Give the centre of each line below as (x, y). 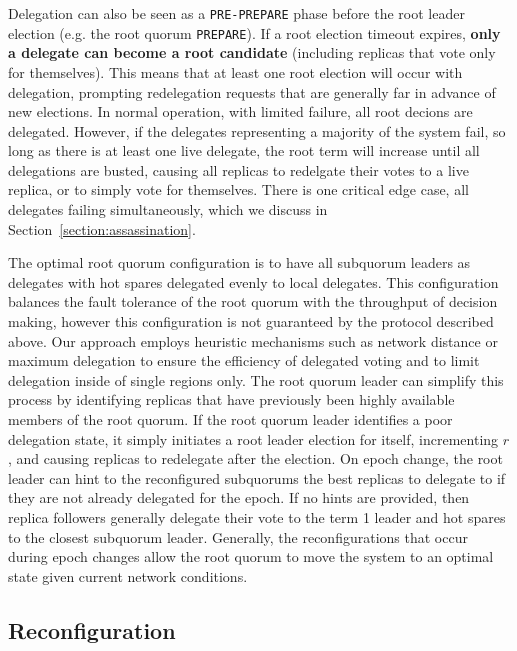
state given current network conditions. (128, 575)
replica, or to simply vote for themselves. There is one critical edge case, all (238, 189)
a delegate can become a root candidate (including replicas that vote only (252, 52)
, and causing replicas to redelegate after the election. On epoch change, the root (255, 458)
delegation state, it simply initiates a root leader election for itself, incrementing (253, 438)
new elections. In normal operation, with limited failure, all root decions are (240, 111)
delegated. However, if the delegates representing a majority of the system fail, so (257, 130)
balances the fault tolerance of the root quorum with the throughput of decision (253, 301)
